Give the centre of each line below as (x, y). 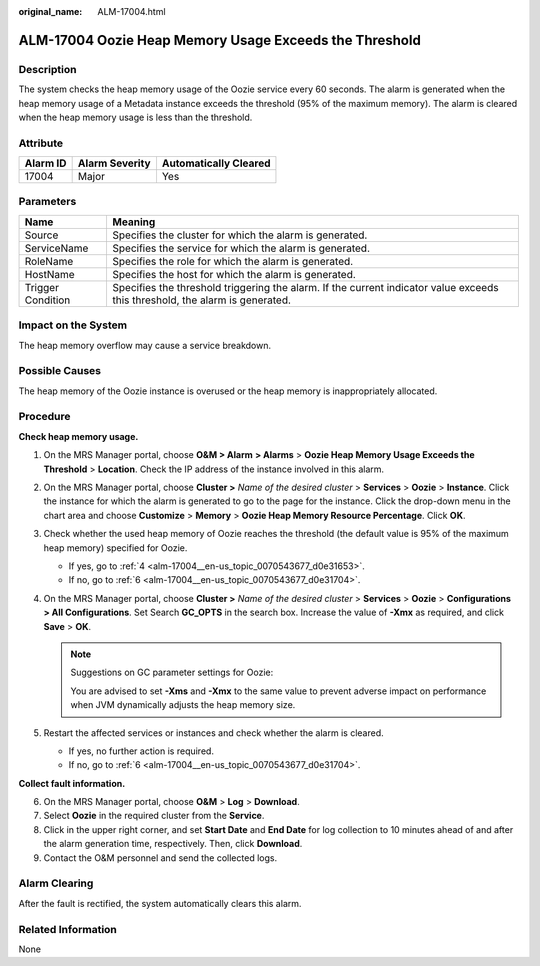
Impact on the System (73, 325)
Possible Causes (60, 371)
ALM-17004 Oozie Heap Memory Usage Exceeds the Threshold (220, 40)
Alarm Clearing (56, 883)
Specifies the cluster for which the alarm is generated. (240, 235)
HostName (49, 274)
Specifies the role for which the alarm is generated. (233, 261)
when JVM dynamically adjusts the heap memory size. (183, 705)
